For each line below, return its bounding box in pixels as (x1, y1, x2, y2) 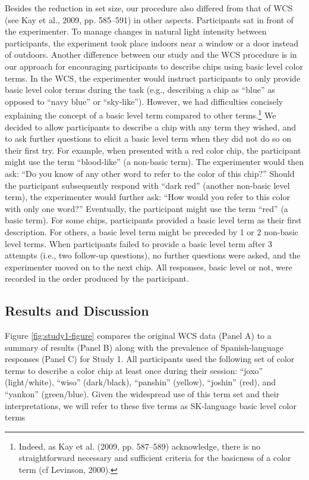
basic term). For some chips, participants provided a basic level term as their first (5, 214, 302, 226)
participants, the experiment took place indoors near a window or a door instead (5, 36, 298, 49)
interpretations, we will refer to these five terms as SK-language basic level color (5, 399, 297, 412)
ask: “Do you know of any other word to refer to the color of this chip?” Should (5, 167, 295, 179)
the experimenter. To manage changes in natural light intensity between (5, 25, 267, 38)
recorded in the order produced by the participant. (5, 272, 189, 285)
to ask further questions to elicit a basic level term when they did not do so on (5, 132, 291, 145)
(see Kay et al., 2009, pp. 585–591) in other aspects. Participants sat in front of (5, 13, 294, 26)
